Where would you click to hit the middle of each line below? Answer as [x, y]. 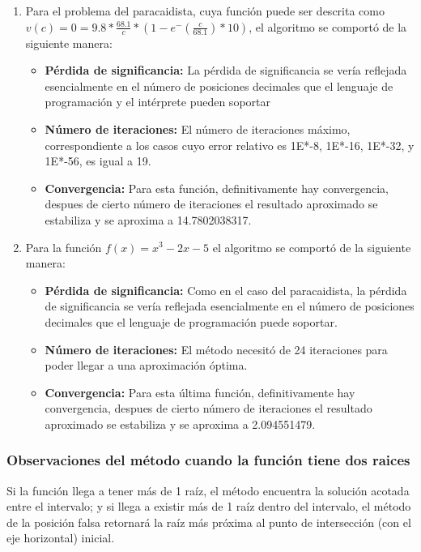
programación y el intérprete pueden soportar [157, 102]
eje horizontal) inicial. [61, 538]
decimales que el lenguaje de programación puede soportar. [191, 321]
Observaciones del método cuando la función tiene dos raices [208, 460]
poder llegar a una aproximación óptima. [146, 365]
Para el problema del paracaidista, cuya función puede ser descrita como [205, 11]
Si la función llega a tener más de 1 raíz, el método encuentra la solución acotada [208, 490]
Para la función [64, 247]
